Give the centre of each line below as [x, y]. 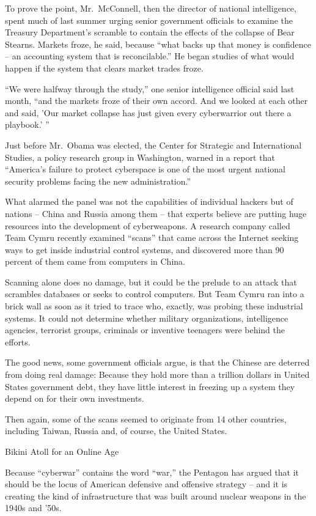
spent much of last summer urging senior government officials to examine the [149, 20]
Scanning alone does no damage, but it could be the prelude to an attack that [151, 282]
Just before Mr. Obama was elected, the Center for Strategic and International [153, 145]
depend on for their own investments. [75, 398]
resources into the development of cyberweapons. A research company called [148, 225]
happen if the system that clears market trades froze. [104, 68]
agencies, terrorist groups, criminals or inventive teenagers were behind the [145, 330]
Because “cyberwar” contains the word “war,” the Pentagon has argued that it [152, 472]
